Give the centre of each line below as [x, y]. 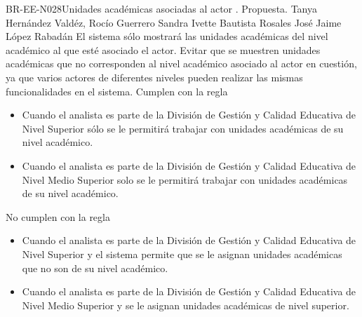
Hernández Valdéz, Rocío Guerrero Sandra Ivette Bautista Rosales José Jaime [174, 22]
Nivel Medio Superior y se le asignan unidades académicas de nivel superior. [186, 305]
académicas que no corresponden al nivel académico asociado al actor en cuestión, [181, 63]
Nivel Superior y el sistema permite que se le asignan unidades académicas [182, 254]
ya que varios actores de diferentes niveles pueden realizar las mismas [154, 77]
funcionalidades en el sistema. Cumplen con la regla [117, 91]
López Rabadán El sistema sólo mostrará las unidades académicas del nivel [167, 36]
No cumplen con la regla [58, 216]
